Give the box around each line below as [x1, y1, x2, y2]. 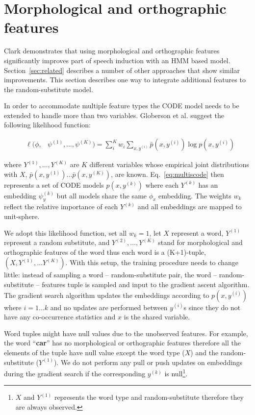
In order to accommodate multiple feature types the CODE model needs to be [4, 100, 239, 111]
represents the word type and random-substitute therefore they [54, 392, 244, 402]
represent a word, [171, 227, 224, 238]
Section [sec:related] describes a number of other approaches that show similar [4, 65, 240, 75]
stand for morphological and [158, 237, 243, 247]
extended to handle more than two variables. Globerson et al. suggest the [4, 110, 224, 120]
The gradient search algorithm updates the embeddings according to [4, 290, 209, 300]
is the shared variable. [124, 312, 190, 322]
